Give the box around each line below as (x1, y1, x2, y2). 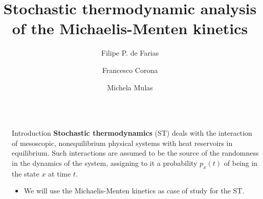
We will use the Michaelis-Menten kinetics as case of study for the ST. (24, 185, 245, 196)
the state (12, 168, 39, 179)
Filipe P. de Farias (101, 47, 159, 58)
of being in (224, 157, 258, 168)
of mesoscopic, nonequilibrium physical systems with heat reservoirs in (12, 137, 233, 148)
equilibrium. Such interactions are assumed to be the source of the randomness (12, 147, 259, 158)
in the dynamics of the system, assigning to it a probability (12, 157, 198, 168)
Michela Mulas (107, 82, 153, 92)
